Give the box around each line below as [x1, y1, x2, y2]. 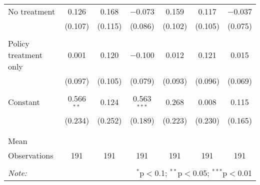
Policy [8, 37, 29, 49]
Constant [8, 96, 40, 108]
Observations [8, 149, 53, 161]
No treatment [8, 5, 55, 17]
